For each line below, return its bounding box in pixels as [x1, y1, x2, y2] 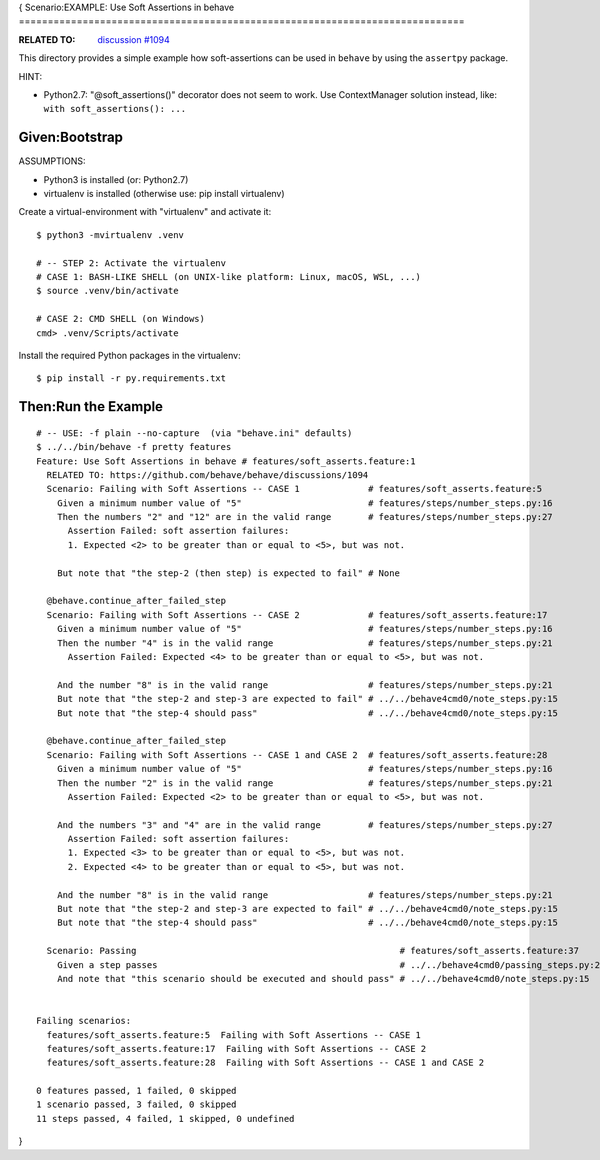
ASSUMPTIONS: [18, 155, 86, 167]
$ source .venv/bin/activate [36, 285, 179, 297]
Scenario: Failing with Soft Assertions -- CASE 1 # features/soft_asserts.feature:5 [46, 483, 543, 495]
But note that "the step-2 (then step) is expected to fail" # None [56, 567, 400, 579]
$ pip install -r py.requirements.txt [36, 373, 227, 384]
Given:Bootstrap [18, 129, 124, 146]
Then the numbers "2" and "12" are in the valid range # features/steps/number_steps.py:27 [56, 511, 554, 523]
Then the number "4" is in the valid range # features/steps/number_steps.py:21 [56, 637, 554, 649]
